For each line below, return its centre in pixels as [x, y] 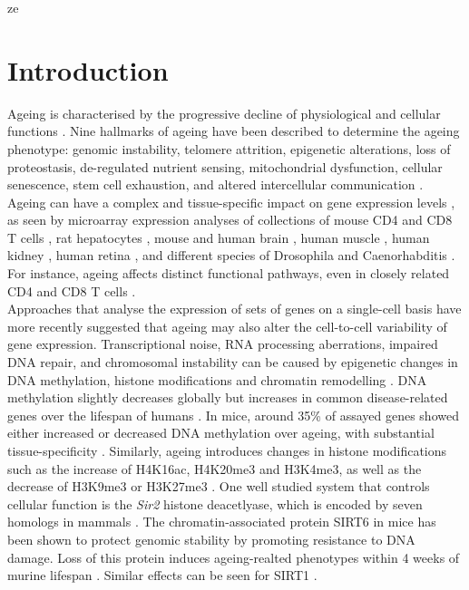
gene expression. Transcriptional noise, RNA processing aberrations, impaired [223, 344]
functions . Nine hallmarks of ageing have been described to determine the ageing [234, 131]
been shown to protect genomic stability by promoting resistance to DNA [211, 539]
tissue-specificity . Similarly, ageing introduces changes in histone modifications [227, 450]
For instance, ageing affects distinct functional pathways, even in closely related [229, 273]
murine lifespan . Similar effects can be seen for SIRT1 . [162, 575]
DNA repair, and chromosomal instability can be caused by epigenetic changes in [233, 362]
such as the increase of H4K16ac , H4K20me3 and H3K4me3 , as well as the [215, 468]
